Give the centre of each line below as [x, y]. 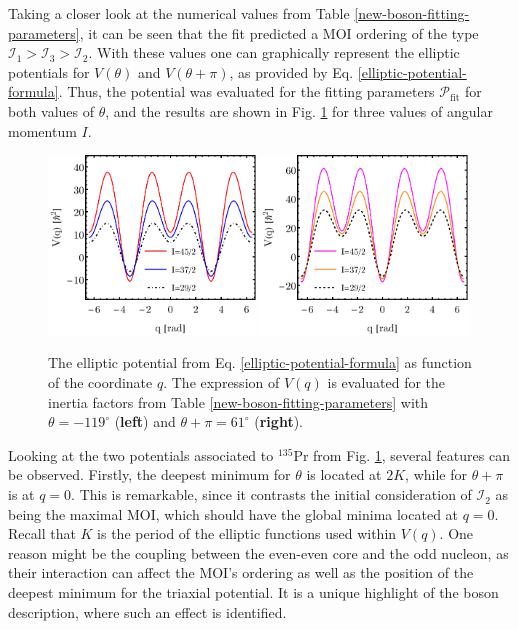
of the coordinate [100, 382]
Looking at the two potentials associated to [141, 454]
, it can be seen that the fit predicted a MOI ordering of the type [279, 32]
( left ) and [145, 421]
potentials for [49, 71]
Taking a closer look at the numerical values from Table [179, 13]
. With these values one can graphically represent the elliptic [274, 52]
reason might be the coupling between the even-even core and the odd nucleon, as [258, 552]
